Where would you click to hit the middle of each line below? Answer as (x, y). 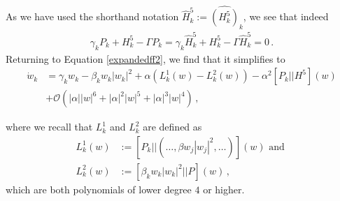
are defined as (172, 127)
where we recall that (49, 127)
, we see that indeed (286, 16)
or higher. (224, 189)
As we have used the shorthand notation (92, 16)
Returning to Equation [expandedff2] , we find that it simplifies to (146, 58)
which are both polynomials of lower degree (99, 189)
